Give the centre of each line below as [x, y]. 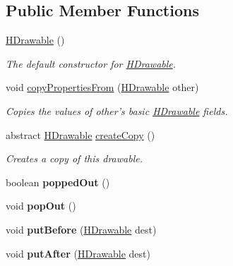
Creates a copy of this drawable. [74, 158]
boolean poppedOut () [58, 182]
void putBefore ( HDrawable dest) [81, 229]
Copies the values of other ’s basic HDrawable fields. [117, 110]
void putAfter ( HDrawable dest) [78, 253]
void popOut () [41, 206]
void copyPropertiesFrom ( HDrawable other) [102, 87]
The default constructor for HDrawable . [91, 63]
